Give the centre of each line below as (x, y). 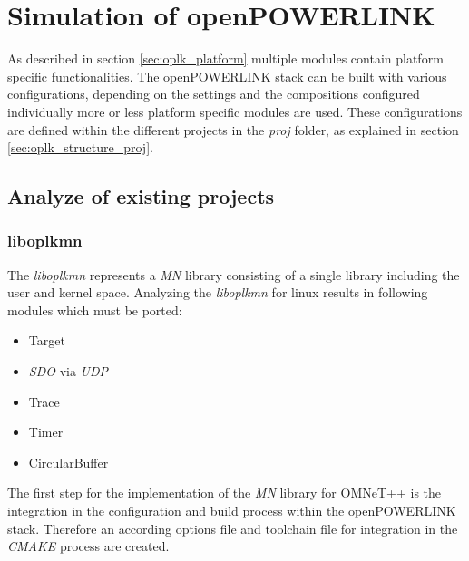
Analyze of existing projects (141, 196)
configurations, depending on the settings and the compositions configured (214, 94)
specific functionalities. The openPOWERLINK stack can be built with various (227, 76)
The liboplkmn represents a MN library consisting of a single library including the (234, 274)
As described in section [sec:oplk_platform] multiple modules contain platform (225, 58)
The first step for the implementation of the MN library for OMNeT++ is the (225, 493)
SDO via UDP (68, 371)
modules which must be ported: (95, 310)
